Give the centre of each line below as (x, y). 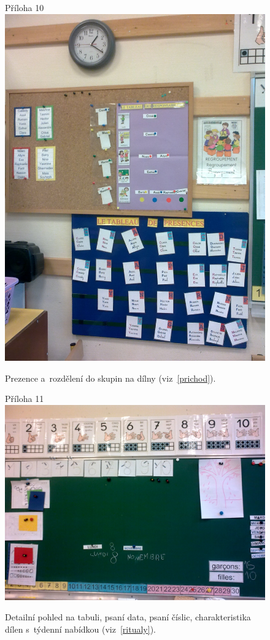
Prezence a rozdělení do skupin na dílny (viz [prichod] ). (110, 378)
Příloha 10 (25, 7)
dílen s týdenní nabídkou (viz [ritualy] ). (80, 629)
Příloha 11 (25, 399)
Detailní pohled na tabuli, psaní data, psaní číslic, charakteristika (128, 617)
